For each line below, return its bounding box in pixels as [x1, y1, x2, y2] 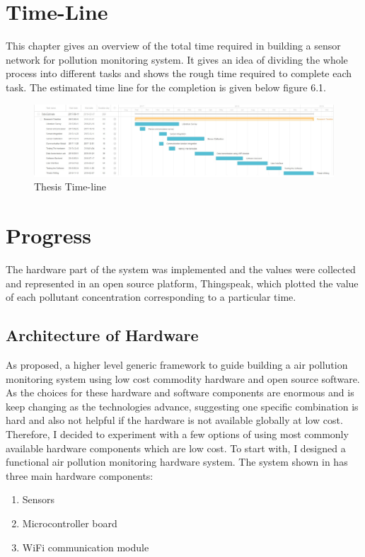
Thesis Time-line [34, 179, 107, 194]
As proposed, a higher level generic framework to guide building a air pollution [6, 357, 348, 372]
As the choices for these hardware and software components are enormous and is [6, 385, 354, 400]
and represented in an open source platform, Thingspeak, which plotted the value [6, 275, 359, 290]
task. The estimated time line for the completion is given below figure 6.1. [6, 79, 326, 94]
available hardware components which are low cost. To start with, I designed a [6, 440, 346, 455]
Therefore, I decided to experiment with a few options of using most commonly [6, 427, 349, 442]
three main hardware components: [6, 468, 153, 483]
